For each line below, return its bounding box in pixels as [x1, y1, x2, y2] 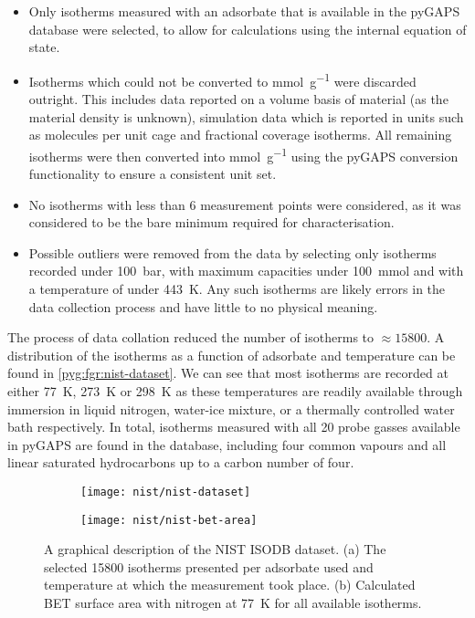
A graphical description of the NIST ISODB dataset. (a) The [44, 539, 386, 559]
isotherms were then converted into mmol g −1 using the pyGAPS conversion [28, 143, 459, 165]
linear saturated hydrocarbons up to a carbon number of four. [7, 453, 354, 472]
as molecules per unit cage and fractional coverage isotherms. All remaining [28, 125, 452, 144]
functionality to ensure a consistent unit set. [28, 164, 277, 183]
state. [28, 37, 60, 57]
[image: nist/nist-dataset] [80, 485, 251, 498]
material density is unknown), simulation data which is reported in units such [28, 107, 464, 126]
